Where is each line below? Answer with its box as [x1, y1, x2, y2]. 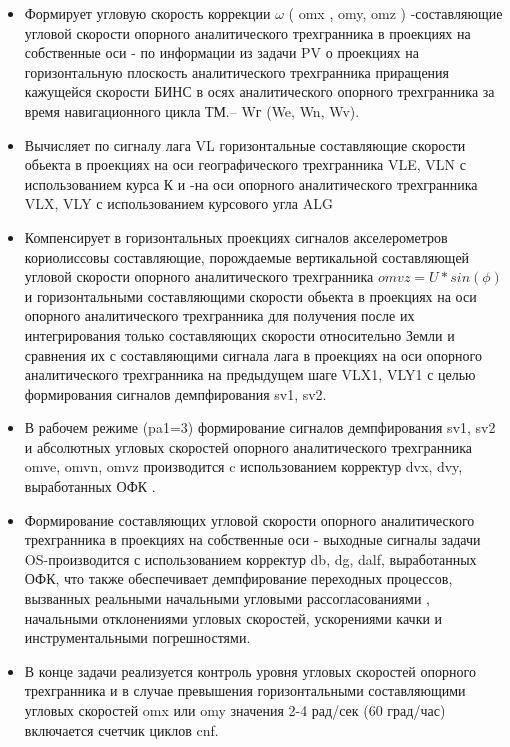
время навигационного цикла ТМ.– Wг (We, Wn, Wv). [24, 100, 360, 121]
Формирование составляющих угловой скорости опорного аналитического [24, 509, 475, 530]
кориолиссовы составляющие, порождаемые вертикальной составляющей [24, 246, 470, 267]
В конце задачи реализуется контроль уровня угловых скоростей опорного [24, 660, 476, 681]
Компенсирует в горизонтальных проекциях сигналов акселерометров [24, 226, 448, 247]
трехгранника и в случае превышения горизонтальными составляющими [24, 680, 466, 701]
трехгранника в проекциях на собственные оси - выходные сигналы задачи [24, 529, 481, 550]
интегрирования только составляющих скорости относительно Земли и [24, 324, 455, 345]
